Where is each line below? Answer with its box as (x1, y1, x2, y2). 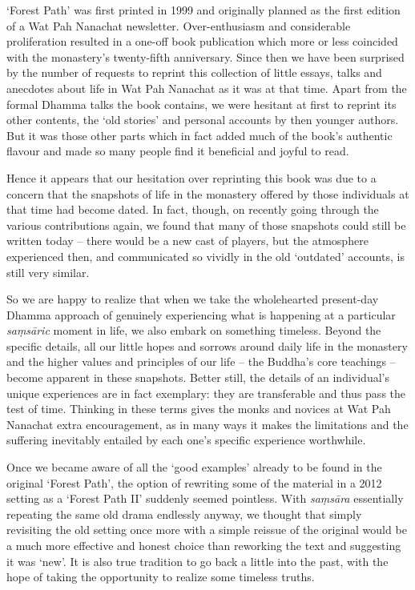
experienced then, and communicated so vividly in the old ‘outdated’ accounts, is (6, 247, 405, 264)
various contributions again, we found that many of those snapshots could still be (6, 216, 406, 233)
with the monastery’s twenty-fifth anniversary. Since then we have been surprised (6, 48, 405, 65)
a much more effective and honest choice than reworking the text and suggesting (6, 537, 401, 553)
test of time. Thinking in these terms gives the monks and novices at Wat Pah (6, 400, 391, 417)
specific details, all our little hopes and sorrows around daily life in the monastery (6, 337, 408, 354)
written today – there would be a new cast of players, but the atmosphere (6, 232, 369, 249)
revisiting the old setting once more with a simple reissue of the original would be (6, 521, 407, 538)
